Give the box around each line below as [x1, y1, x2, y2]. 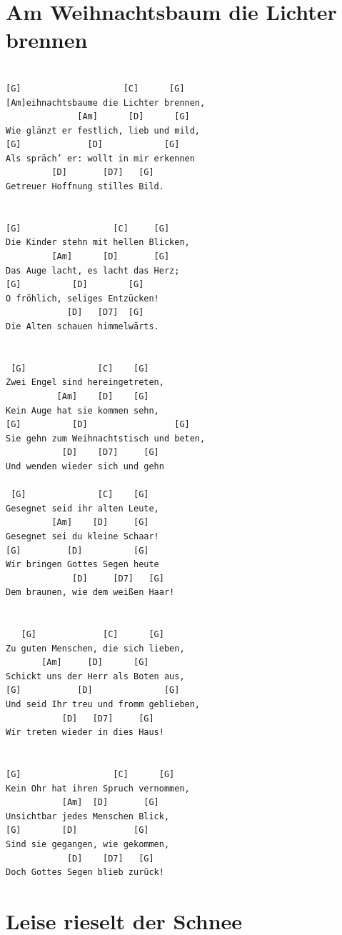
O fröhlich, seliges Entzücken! [6, 293, 159, 304]
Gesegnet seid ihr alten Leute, [6, 503, 159, 514]
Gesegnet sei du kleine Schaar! [6, 531, 159, 541]
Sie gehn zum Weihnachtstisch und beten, [6, 433, 206, 444]
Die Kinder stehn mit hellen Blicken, [6, 237, 190, 248]
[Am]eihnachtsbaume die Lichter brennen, [6, 97, 206, 108]
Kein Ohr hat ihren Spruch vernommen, [6, 783, 190, 794]
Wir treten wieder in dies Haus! [6, 727, 164, 738]
